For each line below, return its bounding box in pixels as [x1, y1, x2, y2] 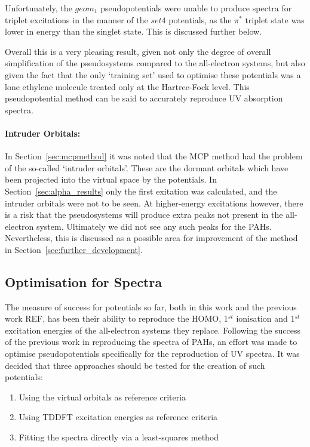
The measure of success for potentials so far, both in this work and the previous [5, 300, 297, 313]
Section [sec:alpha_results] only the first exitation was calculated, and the [5, 184, 277, 197]
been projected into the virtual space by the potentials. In [5, 173, 217, 186]
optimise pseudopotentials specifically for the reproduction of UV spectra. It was [5, 347, 300, 360]
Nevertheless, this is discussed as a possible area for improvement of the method [5, 232, 298, 244]
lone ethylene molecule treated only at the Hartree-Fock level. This [5, 80, 250, 93]
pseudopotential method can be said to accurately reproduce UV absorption [5, 92, 283, 104]
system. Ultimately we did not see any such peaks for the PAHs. [36, 220, 272, 232]
